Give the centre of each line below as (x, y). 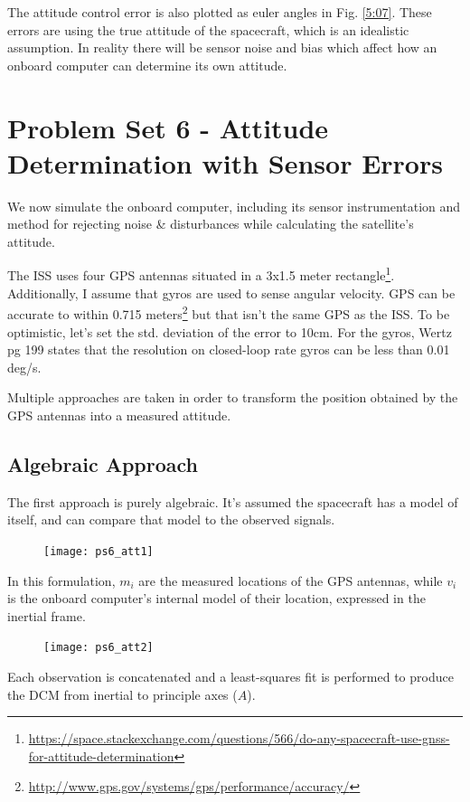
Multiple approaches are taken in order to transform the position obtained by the (233, 397)
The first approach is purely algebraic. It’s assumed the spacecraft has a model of (233, 501)
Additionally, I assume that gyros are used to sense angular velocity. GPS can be (231, 292)
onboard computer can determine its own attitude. (147, 65)
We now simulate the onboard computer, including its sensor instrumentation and (234, 206)
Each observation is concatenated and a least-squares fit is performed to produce (230, 677)
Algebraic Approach (103, 463)
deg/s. (24, 367)
